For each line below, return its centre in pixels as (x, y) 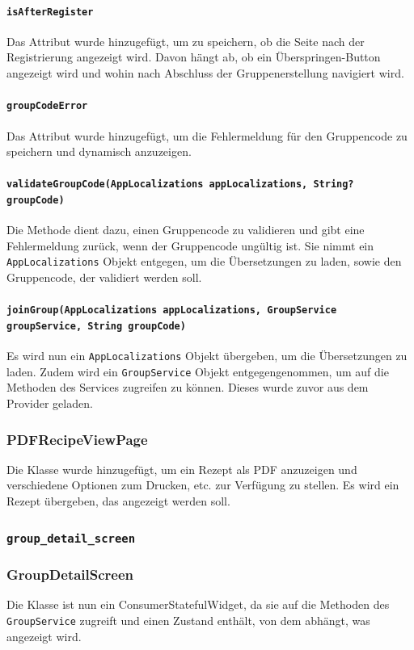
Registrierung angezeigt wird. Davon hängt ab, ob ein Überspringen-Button (194, 57)
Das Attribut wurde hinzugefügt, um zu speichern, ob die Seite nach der (186, 41)
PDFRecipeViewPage (77, 439)
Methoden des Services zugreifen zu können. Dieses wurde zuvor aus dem (188, 387)
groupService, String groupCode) (96, 326)
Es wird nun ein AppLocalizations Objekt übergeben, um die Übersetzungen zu (207, 356)
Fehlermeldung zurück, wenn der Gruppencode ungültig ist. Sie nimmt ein (190, 245)
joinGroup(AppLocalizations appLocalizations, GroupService (172, 310)
